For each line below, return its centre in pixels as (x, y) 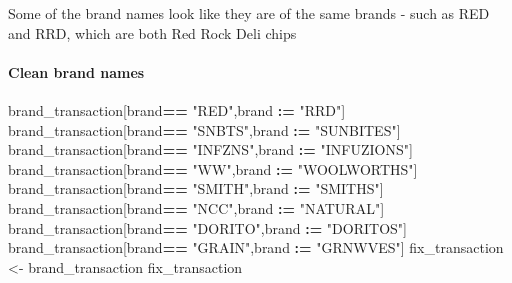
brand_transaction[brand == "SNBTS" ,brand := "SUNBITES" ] (204, 129)
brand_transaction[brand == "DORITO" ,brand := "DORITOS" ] (207, 227)
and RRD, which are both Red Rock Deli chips (152, 32)
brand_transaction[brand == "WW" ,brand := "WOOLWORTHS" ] (213, 168)
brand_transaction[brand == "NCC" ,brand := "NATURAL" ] (196, 207)
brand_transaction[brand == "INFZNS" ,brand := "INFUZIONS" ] (210, 149)
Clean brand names (76, 71)
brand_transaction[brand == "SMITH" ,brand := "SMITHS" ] (196, 188)
